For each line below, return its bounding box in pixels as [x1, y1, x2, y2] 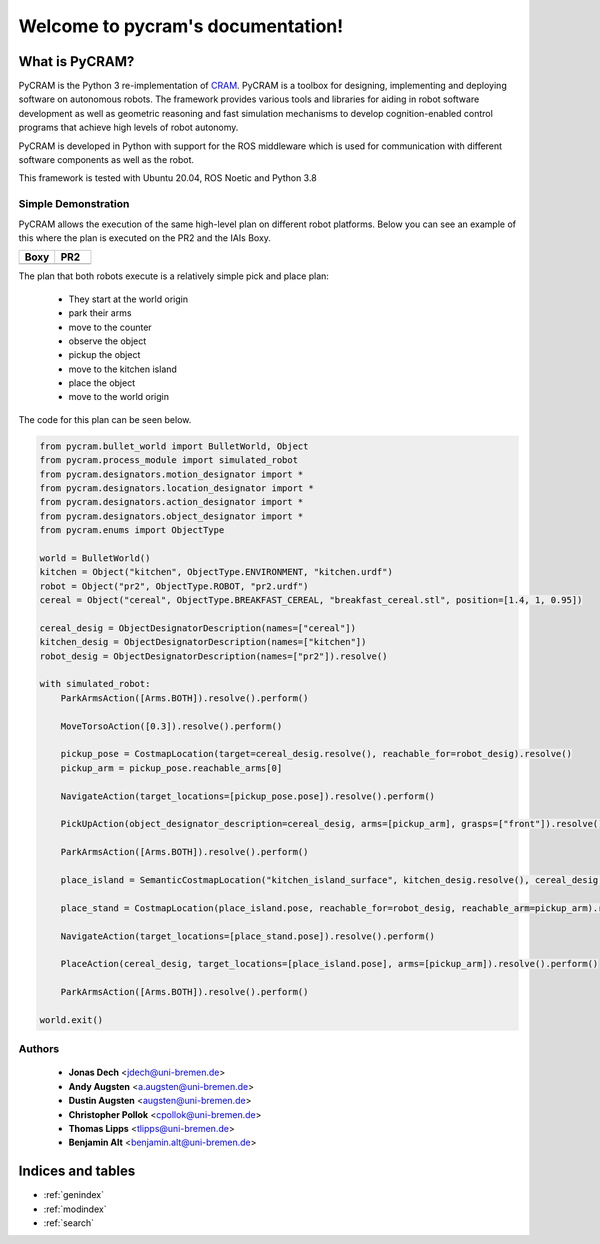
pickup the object [68, 349, 141, 361]
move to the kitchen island [68, 363, 177, 375]
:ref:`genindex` [43, 1189, 105, 1201]
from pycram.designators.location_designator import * [39, 483, 314, 494]
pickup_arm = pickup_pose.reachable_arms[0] [60, 762, 283, 774]
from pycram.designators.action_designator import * [39, 496, 304, 508]
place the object [68, 377, 135, 389]
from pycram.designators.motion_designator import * [39, 468, 304, 480]
